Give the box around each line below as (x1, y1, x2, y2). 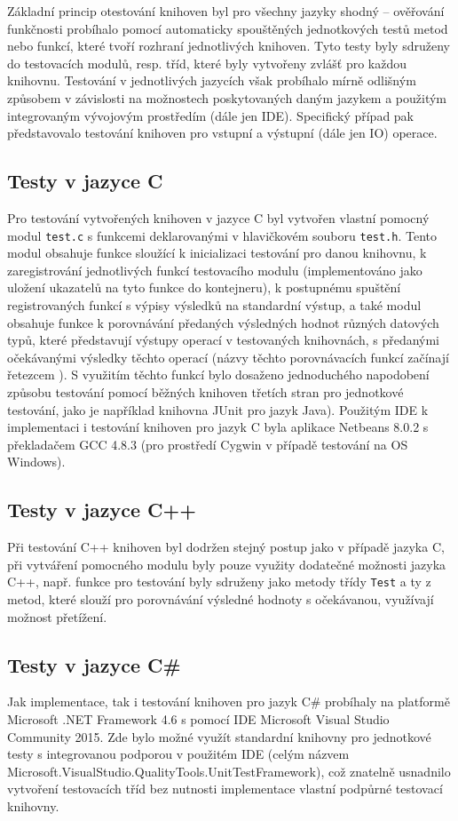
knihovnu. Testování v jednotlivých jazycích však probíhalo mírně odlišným (7, 71, 416, 90)
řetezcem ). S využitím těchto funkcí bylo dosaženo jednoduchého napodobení (7, 365, 430, 384)
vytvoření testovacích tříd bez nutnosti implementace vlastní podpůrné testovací (7, 779, 443, 798)
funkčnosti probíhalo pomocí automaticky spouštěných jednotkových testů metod (7, 19, 448, 37)
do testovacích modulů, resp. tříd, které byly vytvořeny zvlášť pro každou (7, 53, 407, 72)
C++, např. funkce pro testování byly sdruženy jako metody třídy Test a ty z (7, 572, 431, 591)
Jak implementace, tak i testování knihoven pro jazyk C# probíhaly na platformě (7, 692, 450, 711)
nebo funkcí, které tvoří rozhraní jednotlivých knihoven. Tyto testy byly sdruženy (7, 36, 450, 55)
